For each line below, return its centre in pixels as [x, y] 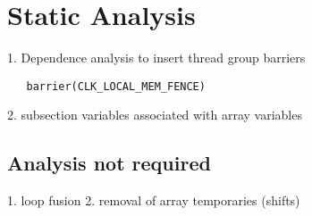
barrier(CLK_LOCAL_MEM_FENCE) [116, 86]
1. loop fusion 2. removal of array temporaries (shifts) [154, 200]
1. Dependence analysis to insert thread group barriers [156, 58]
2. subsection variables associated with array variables [155, 115]
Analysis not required [109, 163]
